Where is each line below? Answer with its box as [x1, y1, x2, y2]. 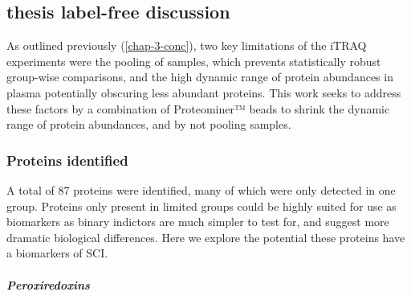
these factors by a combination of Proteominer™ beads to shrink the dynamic [6, 100, 390, 117]
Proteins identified [6, 150, 128, 170]
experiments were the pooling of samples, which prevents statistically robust [6, 52, 381, 69]
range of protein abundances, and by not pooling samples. [6, 116, 291, 133]
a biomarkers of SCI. [6, 245, 108, 261]
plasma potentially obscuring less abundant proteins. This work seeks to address [6, 84, 401, 101]
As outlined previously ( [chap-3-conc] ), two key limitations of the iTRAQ [6, 37, 367, 54]
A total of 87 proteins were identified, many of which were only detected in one [6, 181, 396, 198]
